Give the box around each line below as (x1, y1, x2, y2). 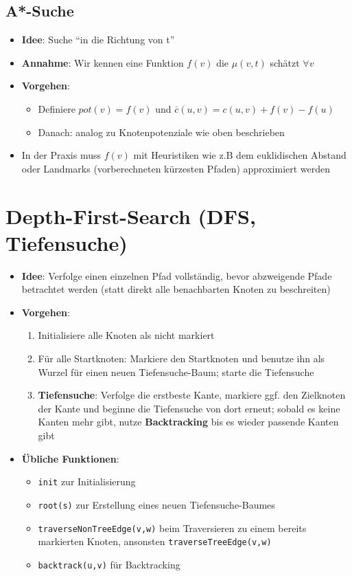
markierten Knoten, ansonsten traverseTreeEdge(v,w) (38, 534, 272, 549)
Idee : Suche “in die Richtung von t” (21, 32, 175, 47)
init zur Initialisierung (38, 474, 136, 489)
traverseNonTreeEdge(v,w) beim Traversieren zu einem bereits (38, 520, 307, 535)
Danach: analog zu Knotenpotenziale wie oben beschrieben (38, 124, 285, 139)
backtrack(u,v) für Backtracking (38, 557, 180, 571)
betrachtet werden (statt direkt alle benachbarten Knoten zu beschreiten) (21, 282, 331, 296)
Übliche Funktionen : (21, 451, 119, 465)
